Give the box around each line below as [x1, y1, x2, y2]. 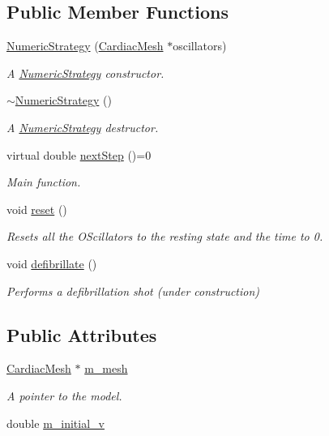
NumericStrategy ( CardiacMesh [6, 37, 164, 54]
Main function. [6, 173, 81, 190]
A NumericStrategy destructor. [6, 118, 159, 135]
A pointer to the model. [6, 387, 122, 404]
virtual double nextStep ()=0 [6, 146, 152, 163]
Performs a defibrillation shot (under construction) [6, 282, 260, 299]
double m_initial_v [6, 414, 105, 431]
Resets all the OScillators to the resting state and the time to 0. [6, 228, 323, 245]
